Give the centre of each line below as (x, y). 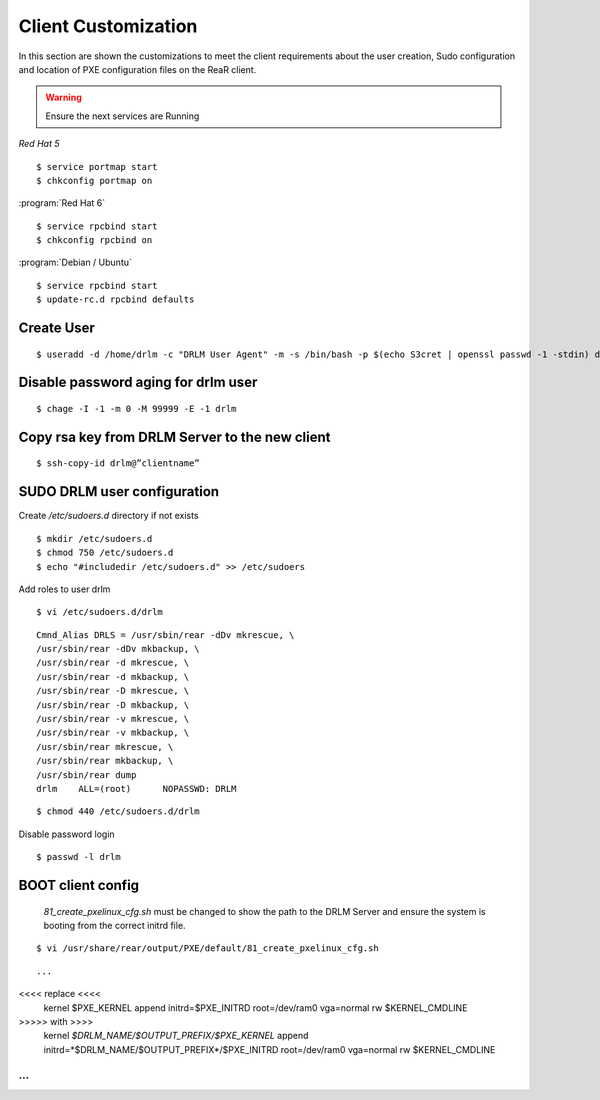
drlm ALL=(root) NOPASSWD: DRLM (136, 788)
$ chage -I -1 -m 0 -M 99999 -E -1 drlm (136, 409)
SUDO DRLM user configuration (119, 491)
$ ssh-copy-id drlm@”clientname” (118, 463)
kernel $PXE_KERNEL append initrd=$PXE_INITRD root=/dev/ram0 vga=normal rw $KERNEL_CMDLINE (255, 1007)
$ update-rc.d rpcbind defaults (115, 299)
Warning (63, 97)
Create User (56, 328)
